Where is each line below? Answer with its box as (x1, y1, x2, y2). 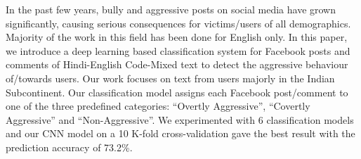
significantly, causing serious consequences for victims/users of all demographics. (6, 15, 351, 30)
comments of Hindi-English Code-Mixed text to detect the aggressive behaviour (6, 57, 348, 72)
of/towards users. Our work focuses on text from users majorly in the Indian (6, 70, 335, 85)
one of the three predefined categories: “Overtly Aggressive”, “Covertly (6, 98, 310, 113)
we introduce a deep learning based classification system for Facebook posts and (6, 43, 350, 58)
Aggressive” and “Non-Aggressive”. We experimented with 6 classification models (6, 112, 354, 127)
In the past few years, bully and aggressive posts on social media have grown (6, 2, 336, 16)
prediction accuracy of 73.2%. (6, 139, 133, 154)
